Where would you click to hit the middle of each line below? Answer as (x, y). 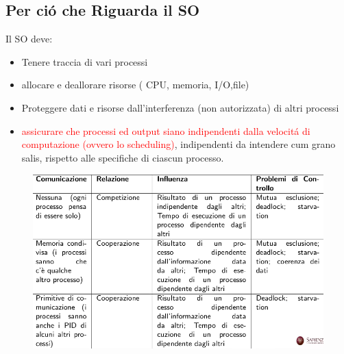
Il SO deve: (29, 39)
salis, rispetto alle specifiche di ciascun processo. (123, 157)
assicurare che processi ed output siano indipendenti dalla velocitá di (166, 130)
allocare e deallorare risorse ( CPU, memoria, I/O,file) (135, 85)
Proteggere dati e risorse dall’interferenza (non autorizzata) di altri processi (180, 107)
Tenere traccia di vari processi (85, 61)
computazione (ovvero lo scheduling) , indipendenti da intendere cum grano (179, 144)
